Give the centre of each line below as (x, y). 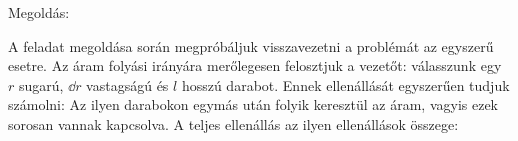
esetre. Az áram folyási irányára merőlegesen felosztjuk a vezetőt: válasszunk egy (255, 65)
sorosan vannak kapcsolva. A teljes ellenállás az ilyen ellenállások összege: (233, 123)
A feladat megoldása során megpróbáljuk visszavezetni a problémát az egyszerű (251, 45)
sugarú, (41, 84)
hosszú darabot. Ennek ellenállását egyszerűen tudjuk (345, 84)
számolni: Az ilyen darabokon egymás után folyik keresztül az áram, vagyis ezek (253, 104)
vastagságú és (127, 84)
